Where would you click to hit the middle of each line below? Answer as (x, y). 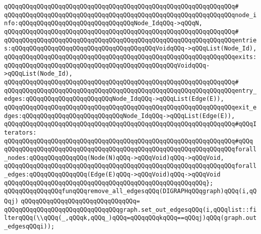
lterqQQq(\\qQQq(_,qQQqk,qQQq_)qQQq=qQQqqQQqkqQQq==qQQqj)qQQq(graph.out (130, 218)
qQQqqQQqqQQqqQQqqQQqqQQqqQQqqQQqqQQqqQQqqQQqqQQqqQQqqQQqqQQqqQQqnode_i (130, 15)
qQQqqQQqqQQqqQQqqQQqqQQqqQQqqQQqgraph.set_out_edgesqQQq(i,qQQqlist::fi (130, 210)
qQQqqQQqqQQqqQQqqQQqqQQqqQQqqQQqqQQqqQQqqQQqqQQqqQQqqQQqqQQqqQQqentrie (130, 40)
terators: (20, 132)
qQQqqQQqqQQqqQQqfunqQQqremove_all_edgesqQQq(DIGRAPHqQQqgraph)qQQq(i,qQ (130, 191)
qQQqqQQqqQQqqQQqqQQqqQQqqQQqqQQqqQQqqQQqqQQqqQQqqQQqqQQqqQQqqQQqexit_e (130, 107)
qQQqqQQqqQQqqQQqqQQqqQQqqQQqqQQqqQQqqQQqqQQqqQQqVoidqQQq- (107, 65)
